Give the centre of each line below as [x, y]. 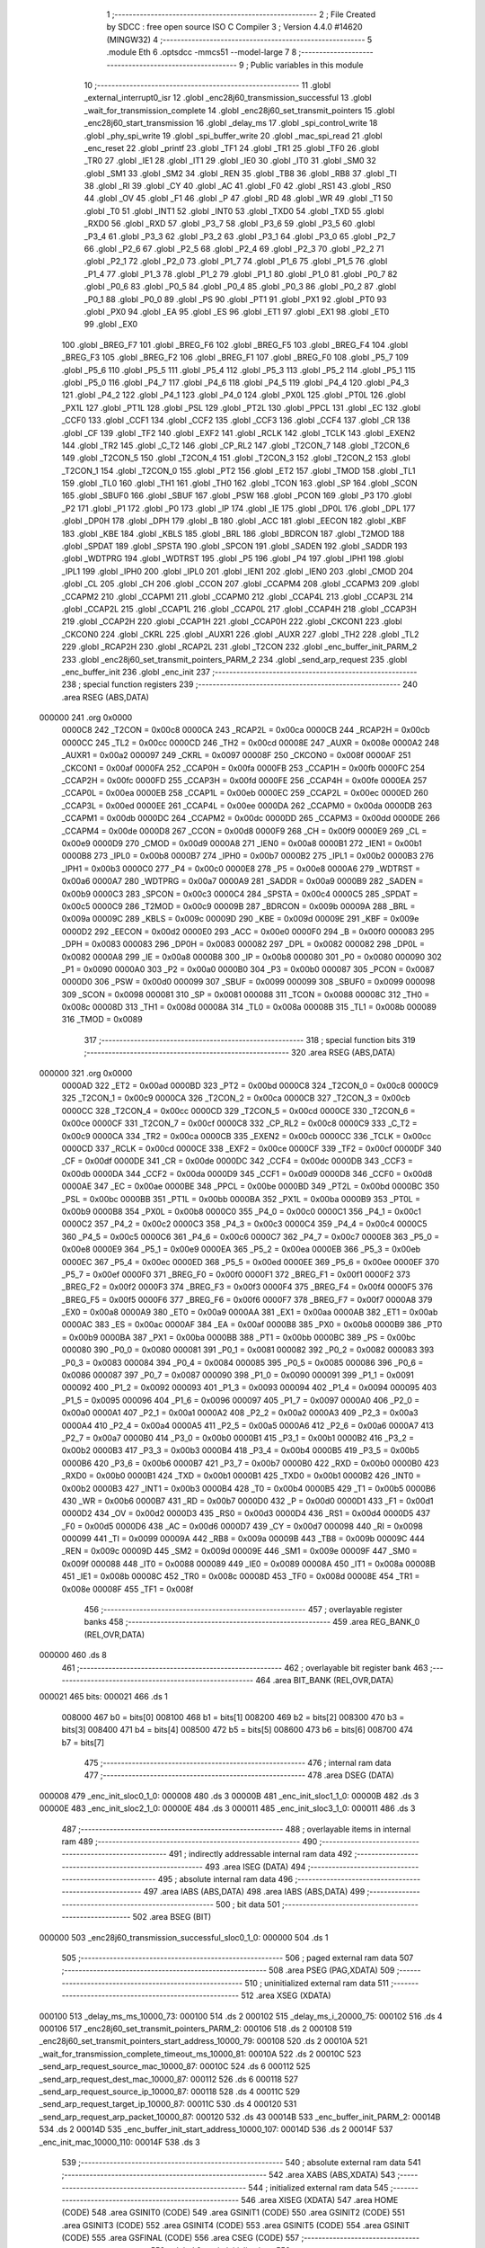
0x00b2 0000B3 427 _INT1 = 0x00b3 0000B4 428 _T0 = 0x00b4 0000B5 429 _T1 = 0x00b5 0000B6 [249, 1488]
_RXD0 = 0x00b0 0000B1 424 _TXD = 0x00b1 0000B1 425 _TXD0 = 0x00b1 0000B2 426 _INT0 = [241, 1476]
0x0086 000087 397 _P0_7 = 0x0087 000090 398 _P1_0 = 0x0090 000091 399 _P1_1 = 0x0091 [238, 1375]
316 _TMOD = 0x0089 [102, 1020]
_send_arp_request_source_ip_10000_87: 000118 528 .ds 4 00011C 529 [170, 2092]
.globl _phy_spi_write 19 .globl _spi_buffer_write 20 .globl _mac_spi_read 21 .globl [234, 136]
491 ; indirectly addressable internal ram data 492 [260, 1854]
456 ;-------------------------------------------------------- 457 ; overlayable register [243, 1610]
